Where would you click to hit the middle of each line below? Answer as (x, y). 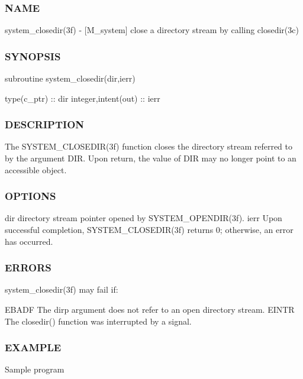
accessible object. (36, 169)
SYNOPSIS (33, 56)
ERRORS (28, 268)
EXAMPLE (33, 347)
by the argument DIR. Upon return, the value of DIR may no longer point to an (151, 158)
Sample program (35, 369)
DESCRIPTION (45, 124)
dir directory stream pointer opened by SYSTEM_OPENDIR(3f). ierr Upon (144, 218)
